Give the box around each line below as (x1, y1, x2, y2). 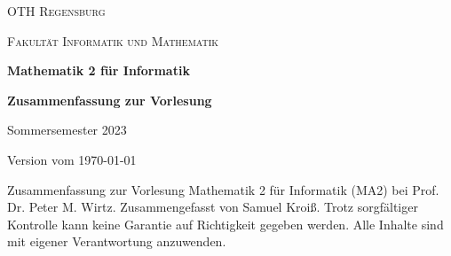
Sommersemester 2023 (7, 120, 127, 139)
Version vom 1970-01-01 (7, 150, 137, 168)
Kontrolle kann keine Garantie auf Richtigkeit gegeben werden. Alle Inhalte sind (7, 214, 444, 233)
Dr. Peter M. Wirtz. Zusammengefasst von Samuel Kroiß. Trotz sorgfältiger (7, 198, 418, 216)
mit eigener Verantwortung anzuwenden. (7, 232, 226, 251)
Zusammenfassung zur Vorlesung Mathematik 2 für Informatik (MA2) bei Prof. (7, 180, 439, 198)
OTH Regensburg (7, 2, 106, 19)
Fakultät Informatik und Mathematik (7, 31, 219, 50)
